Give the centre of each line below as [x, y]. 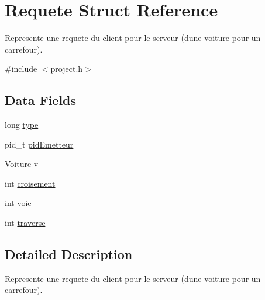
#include [21, 69]
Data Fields [41, 100]
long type [22, 125]
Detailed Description [69, 254]
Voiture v [22, 164]
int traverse [25, 223]
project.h [67, 69]
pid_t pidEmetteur [39, 144]
